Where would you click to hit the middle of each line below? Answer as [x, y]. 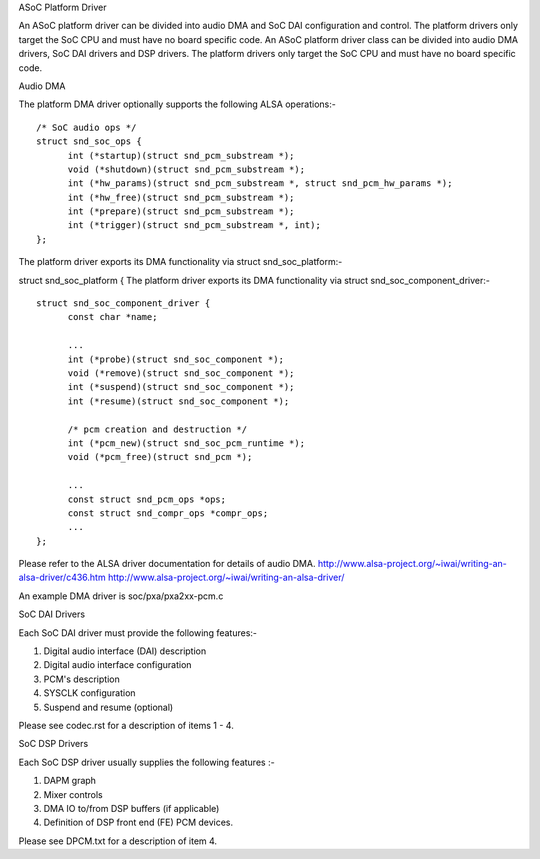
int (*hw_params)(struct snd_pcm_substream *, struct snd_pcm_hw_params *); [260, 183]
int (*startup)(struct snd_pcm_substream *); [181, 155]
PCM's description [81, 679]
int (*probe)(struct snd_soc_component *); [176, 359]
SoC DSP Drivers [53, 744]
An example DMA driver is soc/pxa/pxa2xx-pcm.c [121, 596]
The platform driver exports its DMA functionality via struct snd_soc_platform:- [180, 262]
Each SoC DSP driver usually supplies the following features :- [146, 762]
